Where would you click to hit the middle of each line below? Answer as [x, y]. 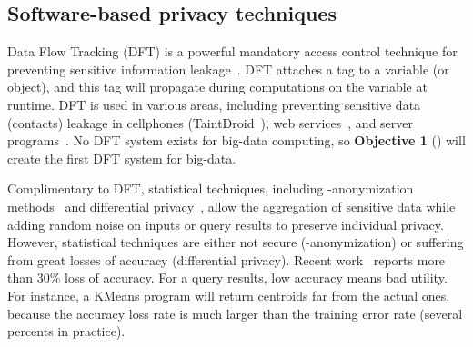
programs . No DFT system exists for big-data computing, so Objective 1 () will [236, 140]
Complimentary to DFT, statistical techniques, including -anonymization [211, 188]
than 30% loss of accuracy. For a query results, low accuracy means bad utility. [227, 278]
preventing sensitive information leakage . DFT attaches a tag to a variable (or [228, 69]
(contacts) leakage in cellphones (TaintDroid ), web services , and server [211, 122]
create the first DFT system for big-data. [122, 158]
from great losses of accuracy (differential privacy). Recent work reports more [226, 259]
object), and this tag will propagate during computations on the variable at [217, 87]
